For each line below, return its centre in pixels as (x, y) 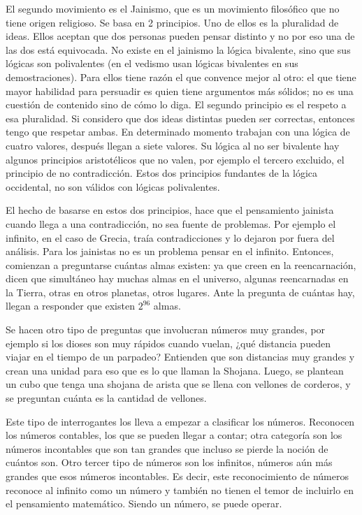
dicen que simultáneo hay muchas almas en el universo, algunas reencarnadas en (177, 278)
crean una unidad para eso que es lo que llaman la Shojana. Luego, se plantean (175, 370)
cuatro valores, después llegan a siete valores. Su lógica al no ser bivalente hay (173, 145)
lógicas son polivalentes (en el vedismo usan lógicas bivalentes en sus (152, 63)
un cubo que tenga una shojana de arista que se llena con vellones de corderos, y (178, 384)
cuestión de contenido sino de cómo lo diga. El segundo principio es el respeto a (176, 104)
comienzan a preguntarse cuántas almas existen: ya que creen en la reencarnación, (181, 264)
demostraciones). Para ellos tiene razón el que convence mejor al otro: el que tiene (181, 77)
